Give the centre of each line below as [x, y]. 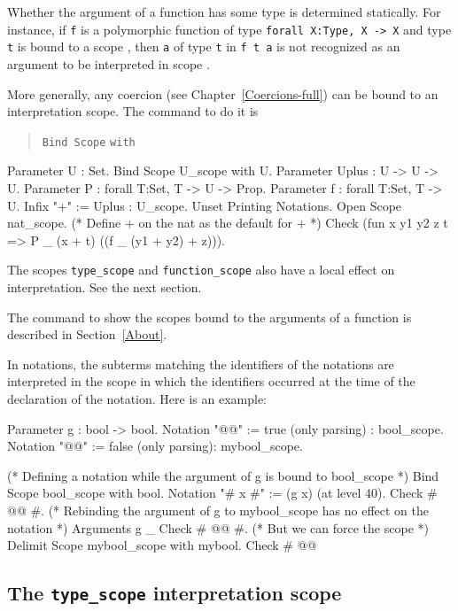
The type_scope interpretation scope [175, 593]
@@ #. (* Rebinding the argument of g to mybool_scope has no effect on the [218, 510]
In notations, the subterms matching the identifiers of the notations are [201, 364]
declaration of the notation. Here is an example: [137, 398]
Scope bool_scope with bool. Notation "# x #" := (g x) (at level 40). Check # [222, 493]
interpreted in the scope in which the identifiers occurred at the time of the [211, 381]
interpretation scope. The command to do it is [133, 111]
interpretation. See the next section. [105, 286]
